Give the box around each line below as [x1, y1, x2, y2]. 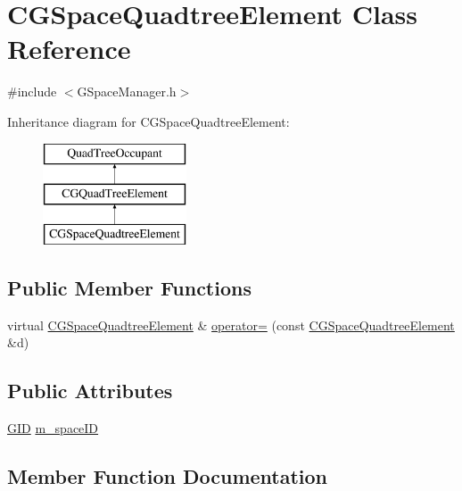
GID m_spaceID [7, 419, 99, 437]
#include [7, 82, 57, 101]
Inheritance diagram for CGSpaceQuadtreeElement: [7, 112, 290, 130]
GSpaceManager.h [77, 82, 177, 101]
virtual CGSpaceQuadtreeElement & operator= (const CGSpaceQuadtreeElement [7, 315, 455, 334]
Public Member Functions [7, 273, 252, 301]
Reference [7, 30, 131, 67]
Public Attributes [7, 377, 173, 404]
